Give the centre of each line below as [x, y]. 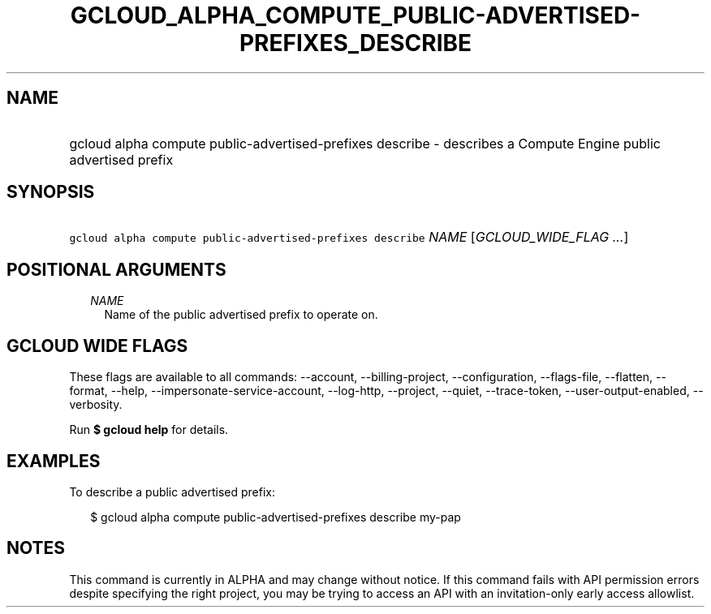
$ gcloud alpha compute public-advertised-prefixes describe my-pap [276, 517]
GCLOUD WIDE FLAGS [97, 346]
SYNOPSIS [51, 192]
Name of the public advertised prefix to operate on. [241, 315]
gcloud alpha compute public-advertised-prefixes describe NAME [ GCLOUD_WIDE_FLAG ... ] [349, 237]
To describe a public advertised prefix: [172, 492]
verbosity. [96, 405]
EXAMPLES [54, 461]
